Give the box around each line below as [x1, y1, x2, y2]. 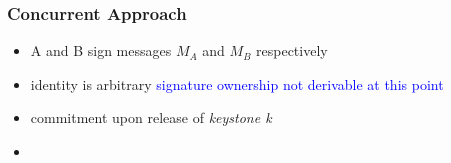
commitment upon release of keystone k [30, 107, 272, 128]
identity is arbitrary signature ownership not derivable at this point [30, 73, 444, 94]
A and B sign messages [30, 40, 172, 61]
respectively [256, 40, 328, 61]
